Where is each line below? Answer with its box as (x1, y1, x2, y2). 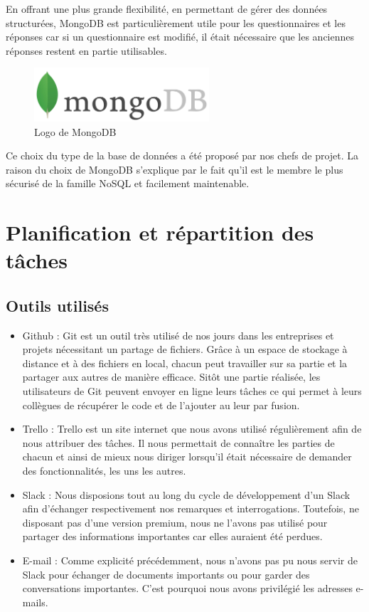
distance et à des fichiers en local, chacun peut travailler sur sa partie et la (22, 355, 348, 370)
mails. (22, 594, 48, 609)
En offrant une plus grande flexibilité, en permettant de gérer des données (6, 1, 328, 16)
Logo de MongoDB (34, 124, 117, 139)
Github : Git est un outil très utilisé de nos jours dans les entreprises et (22, 327, 334, 342)
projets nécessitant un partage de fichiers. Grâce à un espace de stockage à (22, 342, 348, 357)
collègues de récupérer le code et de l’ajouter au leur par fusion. (22, 397, 300, 412)
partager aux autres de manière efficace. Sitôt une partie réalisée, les (22, 369, 321, 384)
